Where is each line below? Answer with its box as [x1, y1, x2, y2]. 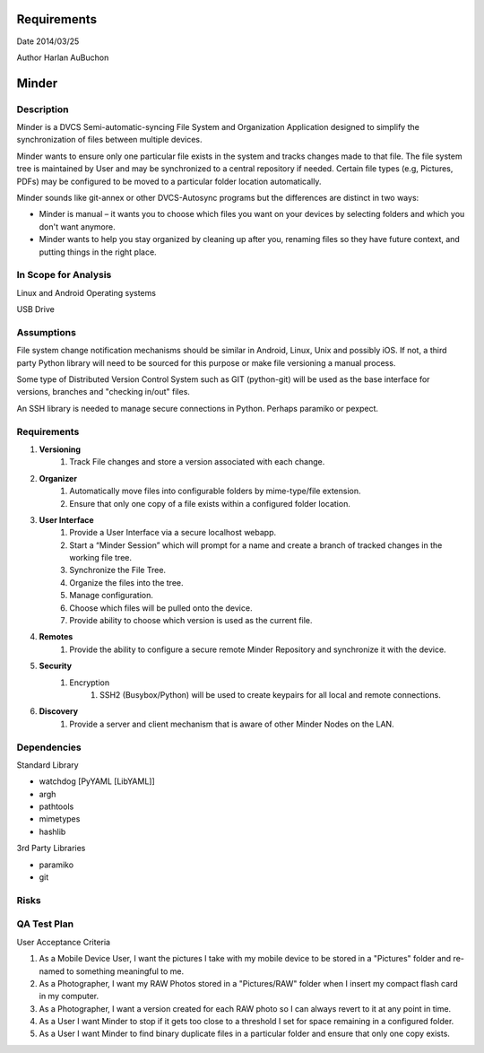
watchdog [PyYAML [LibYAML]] [39, 776, 156, 787]
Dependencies [16, 741, 82, 753]
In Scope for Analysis [16, 269, 112, 282]
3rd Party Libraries [16, 843, 86, 854]
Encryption [69, 677, 110, 688]
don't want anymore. [39, 221, 116, 232]
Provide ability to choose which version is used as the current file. [69, 615, 313, 626]
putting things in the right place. [39, 247, 157, 257]
